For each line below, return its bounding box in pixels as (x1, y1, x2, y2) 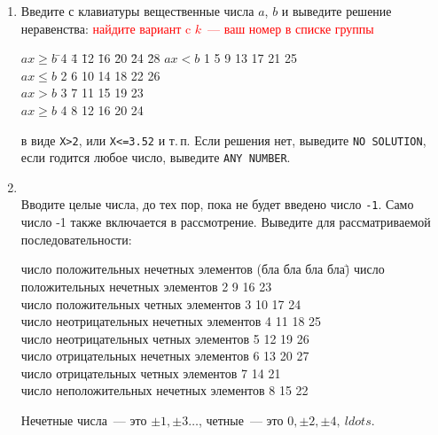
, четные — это (198, 411, 284, 430)
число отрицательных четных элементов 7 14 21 (20, 363, 281, 382)
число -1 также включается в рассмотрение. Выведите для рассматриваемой (20, 213, 431, 231)
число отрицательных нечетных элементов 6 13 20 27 (20, 346, 309, 365)
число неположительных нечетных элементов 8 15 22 (20, 381, 309, 400)
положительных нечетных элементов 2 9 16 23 (20, 276, 272, 295)
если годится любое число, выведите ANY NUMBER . (20, 148, 291, 167)
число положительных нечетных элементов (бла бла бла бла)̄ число (20, 260, 385, 278)
